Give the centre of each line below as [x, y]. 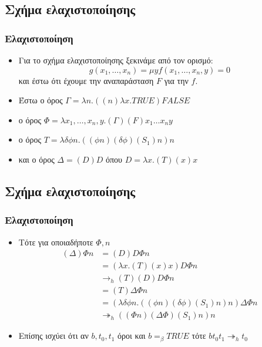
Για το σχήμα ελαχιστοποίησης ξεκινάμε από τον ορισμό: [116, 60]
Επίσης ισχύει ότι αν [53, 336]
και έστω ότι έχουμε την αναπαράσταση [86, 80]
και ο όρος [36, 159]
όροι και [132, 336]
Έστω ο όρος [41, 100]
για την [176, 80]
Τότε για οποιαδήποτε [56, 242]
